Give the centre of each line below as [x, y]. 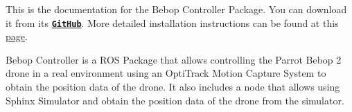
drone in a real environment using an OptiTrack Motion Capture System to [166, 73]
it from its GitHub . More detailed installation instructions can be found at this [172, 22]
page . [17, 36]
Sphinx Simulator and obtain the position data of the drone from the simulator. [175, 100]
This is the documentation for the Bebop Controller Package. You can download [176, 9]
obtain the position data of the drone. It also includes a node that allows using [173, 87]
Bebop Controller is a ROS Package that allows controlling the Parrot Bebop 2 [174, 59]
